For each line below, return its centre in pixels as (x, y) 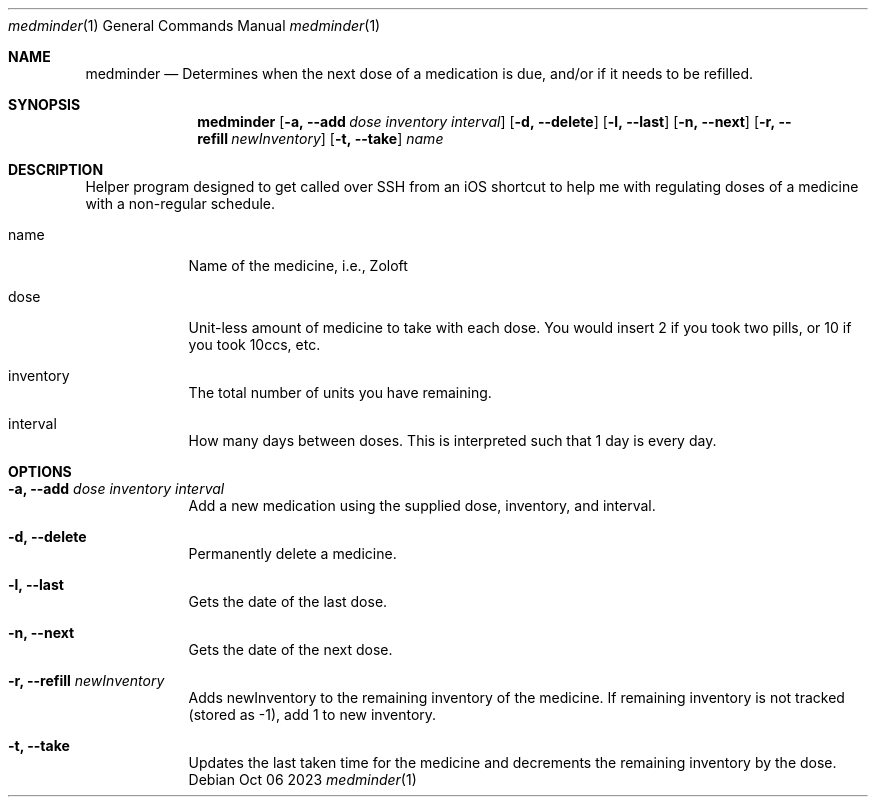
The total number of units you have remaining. (340, 392)
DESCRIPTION (56, 169)
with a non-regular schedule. (180, 203)
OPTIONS (40, 471)
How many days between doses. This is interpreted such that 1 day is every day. (452, 440)
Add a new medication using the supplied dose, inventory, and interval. (422, 505)
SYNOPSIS (44, 104)
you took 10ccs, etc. (254, 344)
